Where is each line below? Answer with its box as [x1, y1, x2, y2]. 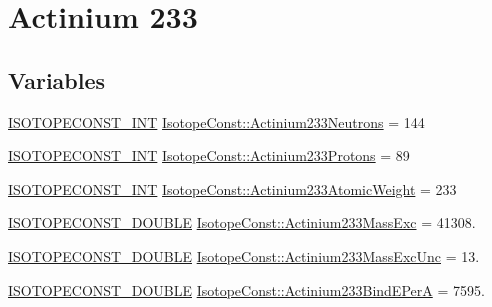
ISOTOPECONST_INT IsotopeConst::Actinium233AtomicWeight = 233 [8, 178, 457, 199]
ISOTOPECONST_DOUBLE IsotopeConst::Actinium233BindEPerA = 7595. [8, 279, 485, 300]
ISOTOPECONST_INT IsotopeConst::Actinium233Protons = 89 [8, 145, 410, 166]
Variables [8, 64, 106, 95]
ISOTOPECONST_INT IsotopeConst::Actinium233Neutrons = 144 [8, 111, 425, 132]
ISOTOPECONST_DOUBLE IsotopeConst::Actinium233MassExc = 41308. [8, 212, 476, 233]
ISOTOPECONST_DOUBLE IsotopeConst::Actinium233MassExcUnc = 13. [8, 245, 480, 266]
